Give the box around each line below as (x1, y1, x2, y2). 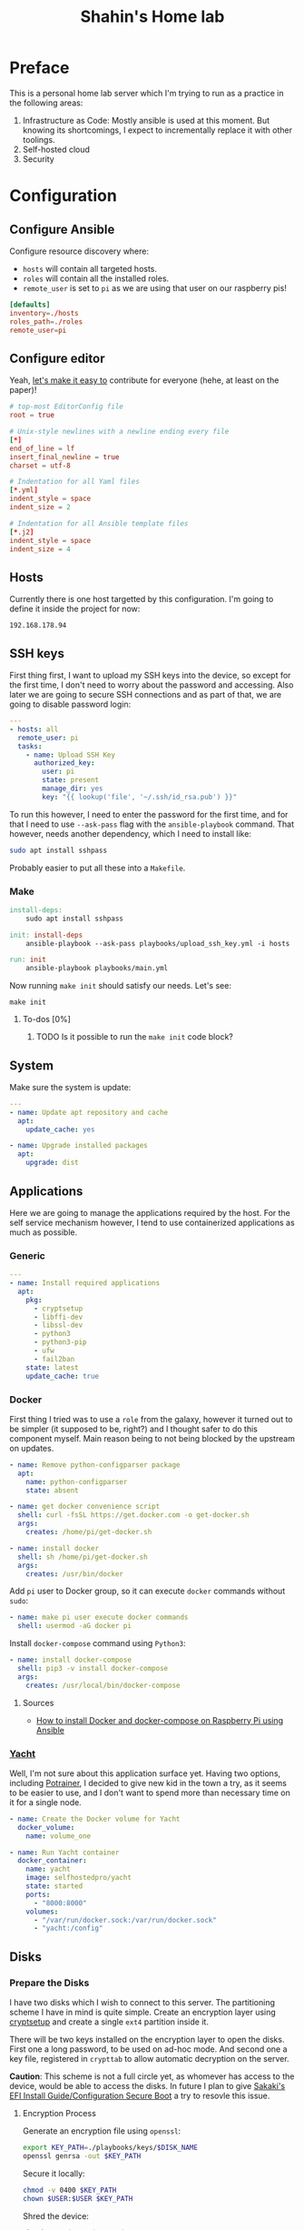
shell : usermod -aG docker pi (17, 1622, 132, 1631)
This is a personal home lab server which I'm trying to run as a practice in (9, 87, 284, 98)
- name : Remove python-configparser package (9, 1460, 181, 1470)
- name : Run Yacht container (9, 1848, 120, 1857)
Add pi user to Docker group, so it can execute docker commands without (9, 1585, 286, 1597)
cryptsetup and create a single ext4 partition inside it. (9, 2016, 209, 2027)
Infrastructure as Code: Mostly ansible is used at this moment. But (22, 115, 270, 126)
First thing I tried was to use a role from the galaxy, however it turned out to (9, 1413, 293, 1424)
